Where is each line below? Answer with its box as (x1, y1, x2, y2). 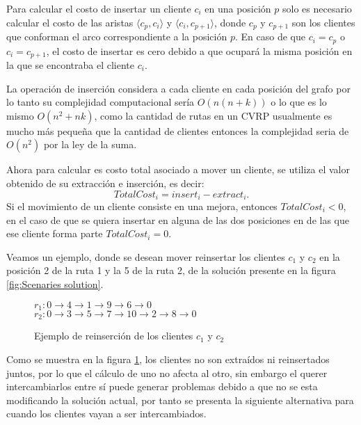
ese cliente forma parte (6, 226, 103, 241)
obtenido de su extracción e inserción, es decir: (6, 175, 204, 190)
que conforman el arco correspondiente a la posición (6, 29, 227, 44)
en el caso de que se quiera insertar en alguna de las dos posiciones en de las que (6, 212, 349, 227)
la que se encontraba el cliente (6, 57, 135, 72)
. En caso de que (234, 29, 305, 44)
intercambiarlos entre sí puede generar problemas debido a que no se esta (6, 379, 318, 394)
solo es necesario (282, 1, 352, 15)
